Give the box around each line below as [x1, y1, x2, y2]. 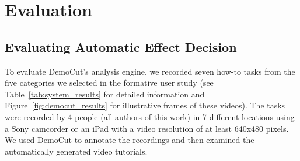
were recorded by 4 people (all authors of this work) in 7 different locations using [5, 110, 295, 123]
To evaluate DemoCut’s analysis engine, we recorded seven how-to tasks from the [5, 65, 295, 77]
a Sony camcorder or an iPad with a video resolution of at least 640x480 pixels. [5, 122, 289, 134]
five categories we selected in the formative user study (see [5, 76, 214, 89]
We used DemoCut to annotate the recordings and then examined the [5, 134, 254, 146]
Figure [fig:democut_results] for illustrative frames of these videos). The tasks [5, 99, 285, 111]
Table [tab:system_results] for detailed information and [5, 87, 205, 100]
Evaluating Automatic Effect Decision [5, 37, 237, 55]
